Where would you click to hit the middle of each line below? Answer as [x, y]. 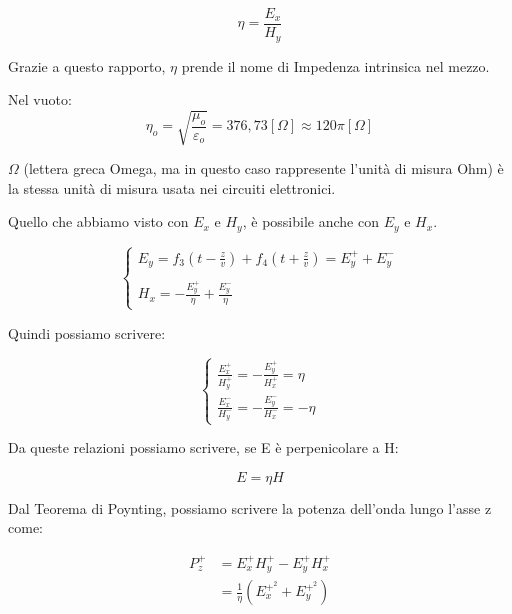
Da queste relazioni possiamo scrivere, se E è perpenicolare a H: [203, 447]
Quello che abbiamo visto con [98, 221]
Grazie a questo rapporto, [87, 65]
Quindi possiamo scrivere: [87, 332]
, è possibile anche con [310, 221]
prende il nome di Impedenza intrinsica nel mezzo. [335, 65]
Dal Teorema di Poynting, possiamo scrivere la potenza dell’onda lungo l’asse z [250, 507]
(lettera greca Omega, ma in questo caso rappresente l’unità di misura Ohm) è [263, 168]
